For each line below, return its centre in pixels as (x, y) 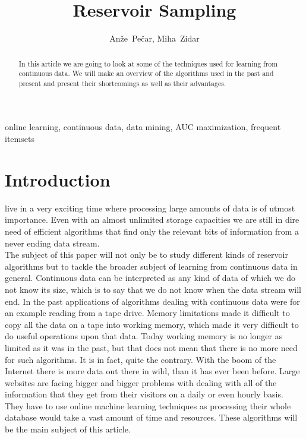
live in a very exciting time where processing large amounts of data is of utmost (150, 208)
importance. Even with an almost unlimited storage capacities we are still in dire (152, 219)
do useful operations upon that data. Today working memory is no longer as (144, 336)
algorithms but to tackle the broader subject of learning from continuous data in (151, 266)
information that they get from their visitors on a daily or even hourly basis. (144, 394)
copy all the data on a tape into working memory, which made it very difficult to (152, 324)
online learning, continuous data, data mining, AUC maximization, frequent (143, 127)
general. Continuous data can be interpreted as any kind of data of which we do (150, 278)
